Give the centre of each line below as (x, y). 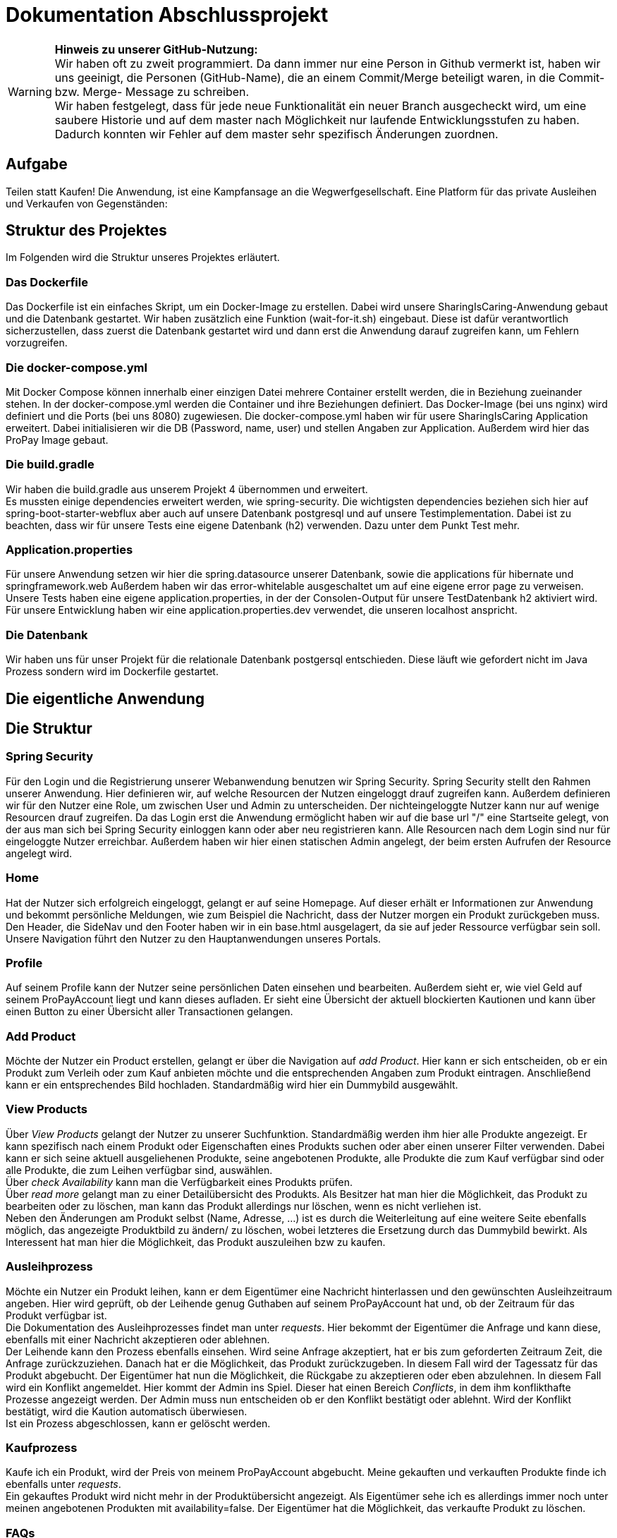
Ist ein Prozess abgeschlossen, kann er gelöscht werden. (138, 1423)
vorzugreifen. (37, 343)
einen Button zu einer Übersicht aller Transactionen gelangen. (149, 1012)
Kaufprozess (42, 1447)
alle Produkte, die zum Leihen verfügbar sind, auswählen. (139, 1170)
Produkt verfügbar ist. (56, 1315)
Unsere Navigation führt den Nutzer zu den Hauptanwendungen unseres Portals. (194, 938)
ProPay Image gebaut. (57, 440)
